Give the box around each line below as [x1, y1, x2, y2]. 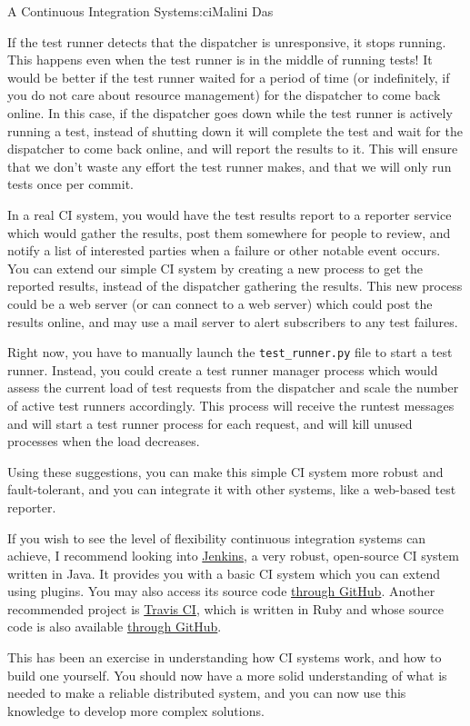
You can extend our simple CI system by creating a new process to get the [7, 258, 423, 277]
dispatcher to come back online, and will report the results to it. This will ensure [7, 139, 458, 158]
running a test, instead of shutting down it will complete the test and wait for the [7, 121, 463, 140]
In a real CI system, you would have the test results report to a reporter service [7, 204, 452, 224]
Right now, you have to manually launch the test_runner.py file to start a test [7, 343, 453, 362]
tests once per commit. [7, 174, 134, 194]
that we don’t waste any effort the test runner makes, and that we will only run [7, 156, 452, 175]
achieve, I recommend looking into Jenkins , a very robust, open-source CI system [7, 546, 459, 565]
